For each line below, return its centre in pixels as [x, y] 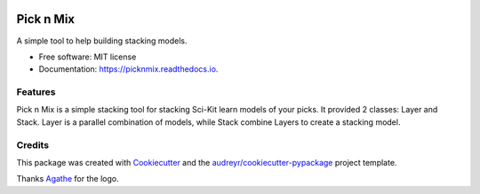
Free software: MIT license [88, 57]
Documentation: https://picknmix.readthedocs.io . [128, 69]
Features [36, 92]
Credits [32, 144]
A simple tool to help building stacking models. [102, 41]
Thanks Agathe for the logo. [68, 179]
